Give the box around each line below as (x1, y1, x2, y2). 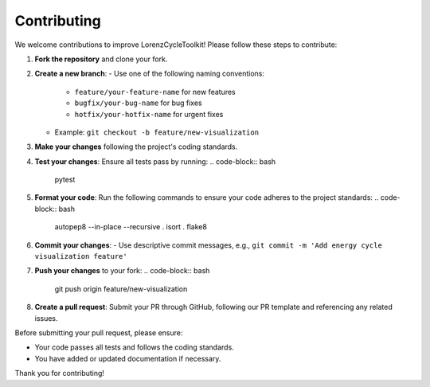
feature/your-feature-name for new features (74, 87, 236, 96)
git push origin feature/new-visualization (54, 283, 188, 294)
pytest (54, 175, 76, 185)
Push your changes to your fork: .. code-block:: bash (34, 266, 210, 276)
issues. (34, 313, 59, 322)
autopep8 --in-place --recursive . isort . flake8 (54, 222, 207, 232)
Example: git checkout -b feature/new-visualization (54, 127, 259, 137)
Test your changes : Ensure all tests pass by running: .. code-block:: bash (34, 156, 276, 166)
